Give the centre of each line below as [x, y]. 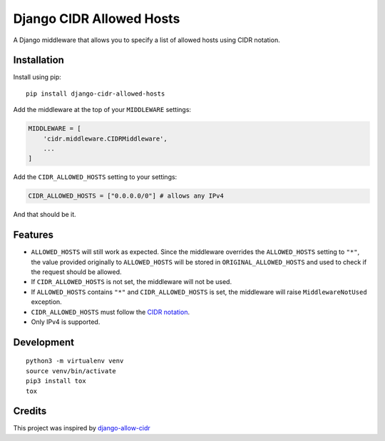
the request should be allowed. [76, 272]
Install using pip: [37, 77]
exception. [46, 302]
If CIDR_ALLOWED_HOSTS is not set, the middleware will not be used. [131, 282]
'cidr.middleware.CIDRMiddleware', [105, 138]
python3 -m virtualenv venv [75, 361]
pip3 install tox [56, 381]
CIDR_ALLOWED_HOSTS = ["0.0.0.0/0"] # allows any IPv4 [126, 196]
